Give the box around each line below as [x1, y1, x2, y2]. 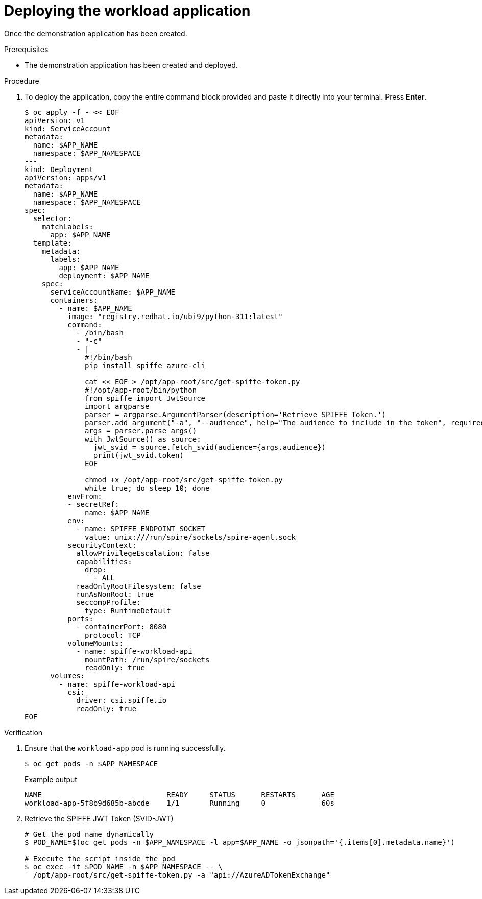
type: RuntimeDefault [85, 606, 171, 615]
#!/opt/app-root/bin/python [85, 385, 197, 394]
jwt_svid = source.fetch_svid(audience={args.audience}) [93, 443, 326, 451]
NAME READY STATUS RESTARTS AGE [25, 790, 334, 799]
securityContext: [67, 541, 137, 549]
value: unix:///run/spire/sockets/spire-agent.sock [85, 532, 296, 541]
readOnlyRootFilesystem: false [76, 581, 201, 590]
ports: [67, 614, 93, 623]
